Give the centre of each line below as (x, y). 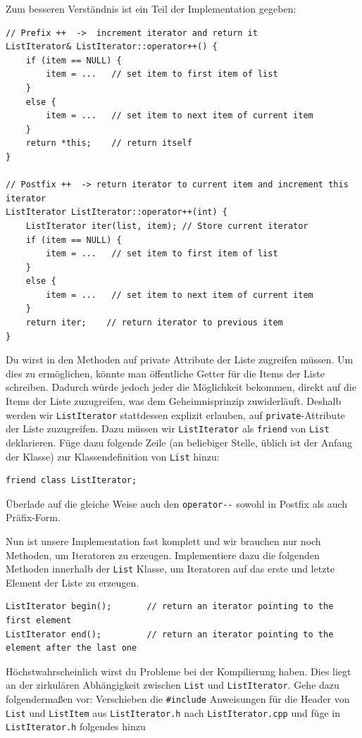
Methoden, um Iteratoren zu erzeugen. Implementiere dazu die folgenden (163, 555)
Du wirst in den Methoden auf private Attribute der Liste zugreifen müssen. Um (180, 359)
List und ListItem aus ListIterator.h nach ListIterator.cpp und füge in (173, 712)
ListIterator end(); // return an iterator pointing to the (170, 634)
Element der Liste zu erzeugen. (73, 582)
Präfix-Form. (33, 517)
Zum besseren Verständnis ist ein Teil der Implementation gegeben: (151, 8)
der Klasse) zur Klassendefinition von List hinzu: (113, 456)
